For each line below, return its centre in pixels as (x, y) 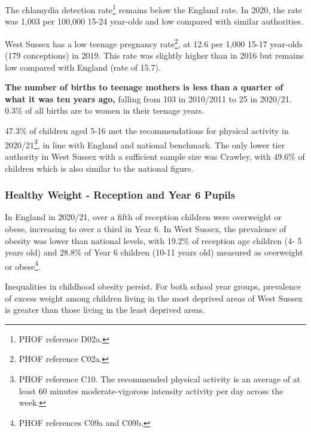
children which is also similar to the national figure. (99, 168)
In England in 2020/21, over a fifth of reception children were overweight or (143, 217)
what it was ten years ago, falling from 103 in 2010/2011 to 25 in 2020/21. (148, 98)
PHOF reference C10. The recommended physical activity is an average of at (160, 378)
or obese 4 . (23, 265)
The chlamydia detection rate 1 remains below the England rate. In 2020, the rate (154, 9)
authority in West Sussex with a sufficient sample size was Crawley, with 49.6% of (155, 156)
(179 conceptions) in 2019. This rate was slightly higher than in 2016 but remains (154, 55)
